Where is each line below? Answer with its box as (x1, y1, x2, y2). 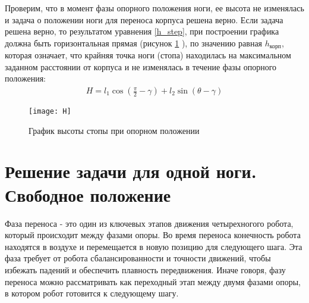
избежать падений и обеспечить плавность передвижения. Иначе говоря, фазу (5, 263, 286, 276)
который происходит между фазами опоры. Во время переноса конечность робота (5, 229, 301, 241)
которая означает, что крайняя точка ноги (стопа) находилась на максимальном (5, 49, 291, 61)
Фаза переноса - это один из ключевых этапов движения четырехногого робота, (5, 217, 294, 229)
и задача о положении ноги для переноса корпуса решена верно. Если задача (5, 13, 283, 26)
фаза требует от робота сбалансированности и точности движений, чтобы (5, 252, 271, 264)
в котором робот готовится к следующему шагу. (5, 287, 179, 299)
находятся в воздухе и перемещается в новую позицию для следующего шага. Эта (5, 240, 302, 252)
